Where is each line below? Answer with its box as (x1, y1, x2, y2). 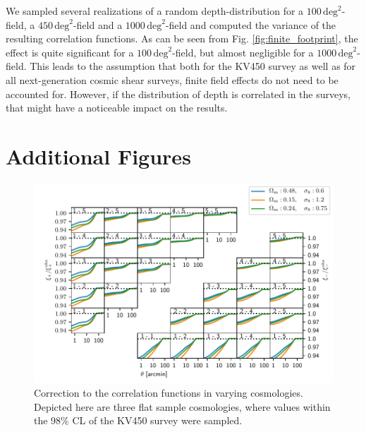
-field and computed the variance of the (165, 17, 336, 32)
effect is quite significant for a (6, 44, 134, 59)
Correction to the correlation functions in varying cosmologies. (34, 385, 303, 400)
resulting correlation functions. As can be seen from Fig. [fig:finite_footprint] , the (6, 31, 358, 46)
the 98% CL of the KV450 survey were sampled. (34, 413, 243, 428)
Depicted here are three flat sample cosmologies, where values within (34, 399, 331, 414)
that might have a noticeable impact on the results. (6, 100, 228, 115)
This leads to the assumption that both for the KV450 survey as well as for (30, 59, 356, 73)
